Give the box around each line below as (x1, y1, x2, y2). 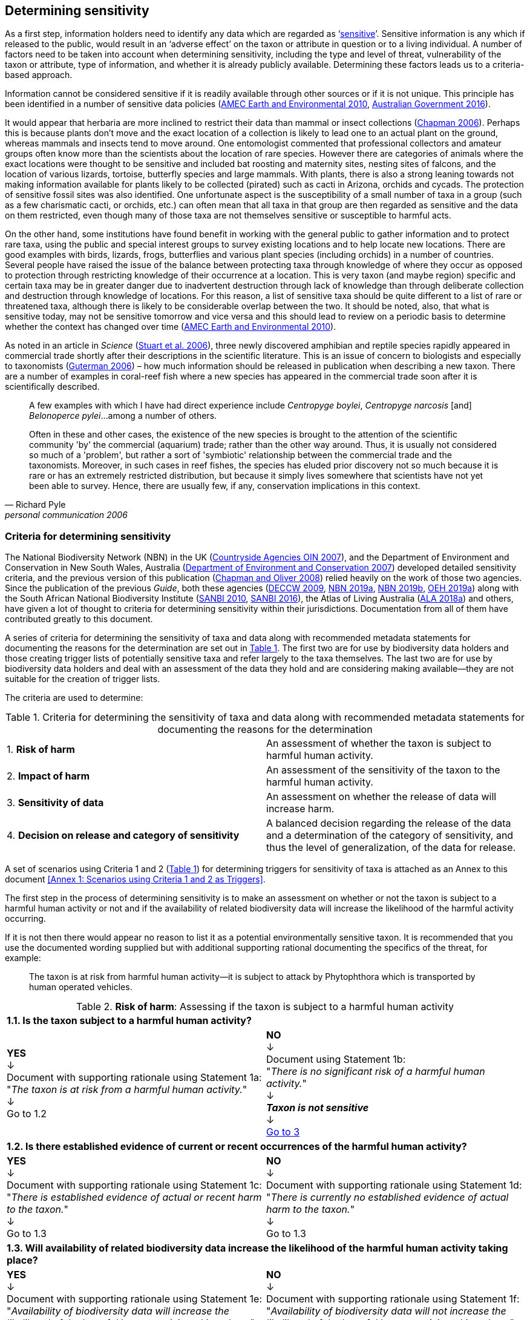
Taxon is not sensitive (266, 1102, 369, 1114)
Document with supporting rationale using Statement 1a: (7, 1071, 262, 1084)
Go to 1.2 (7, 1108, 47, 1120)
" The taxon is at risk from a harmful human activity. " (7, 1083, 247, 1096)
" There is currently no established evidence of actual (266, 1191, 509, 1204)
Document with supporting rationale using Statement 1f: (266, 1293, 520, 1305)
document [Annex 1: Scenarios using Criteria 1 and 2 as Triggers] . (5, 874, 266, 885)
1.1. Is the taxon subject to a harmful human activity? (7, 1014, 252, 1027)
